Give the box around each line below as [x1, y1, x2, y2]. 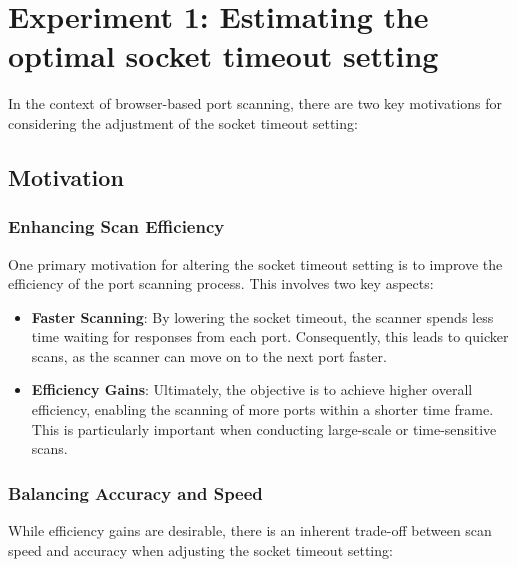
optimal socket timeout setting [8, 35, 439, 76]
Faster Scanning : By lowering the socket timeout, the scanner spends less [31, 306, 494, 327]
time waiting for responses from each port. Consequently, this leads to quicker [31, 326, 509, 347]
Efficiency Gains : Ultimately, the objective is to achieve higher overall [31, 379, 473, 400]
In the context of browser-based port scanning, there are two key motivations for [8, 93, 503, 114]
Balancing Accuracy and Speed [8, 480, 263, 505]
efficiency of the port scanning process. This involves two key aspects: [8, 273, 434, 294]
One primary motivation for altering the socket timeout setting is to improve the [8, 253, 503, 274]
